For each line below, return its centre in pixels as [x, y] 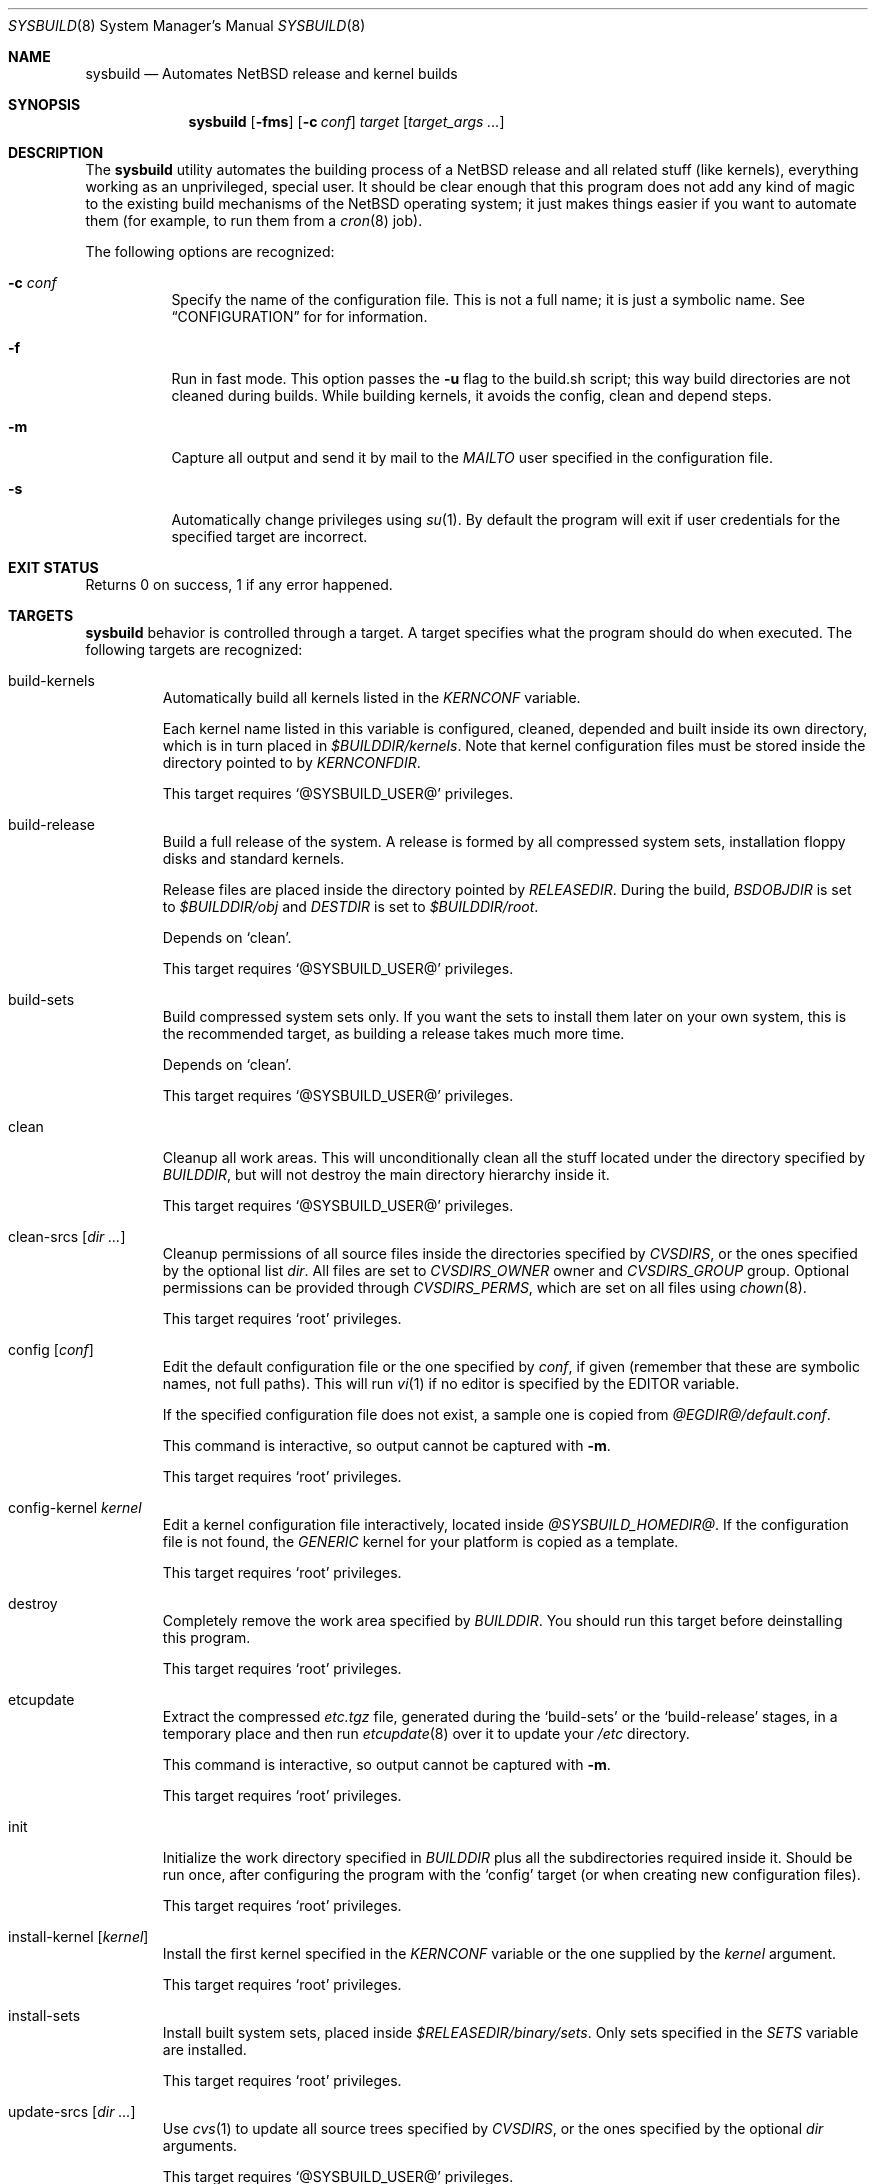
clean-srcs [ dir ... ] [67, 1236]
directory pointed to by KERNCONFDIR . [291, 762]
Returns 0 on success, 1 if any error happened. [239, 584]
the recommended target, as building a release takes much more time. [393, 1033]
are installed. [204, 2049]
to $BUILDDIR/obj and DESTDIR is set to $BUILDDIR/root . [350, 906]
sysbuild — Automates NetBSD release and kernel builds [271, 73]
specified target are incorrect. [269, 536]
